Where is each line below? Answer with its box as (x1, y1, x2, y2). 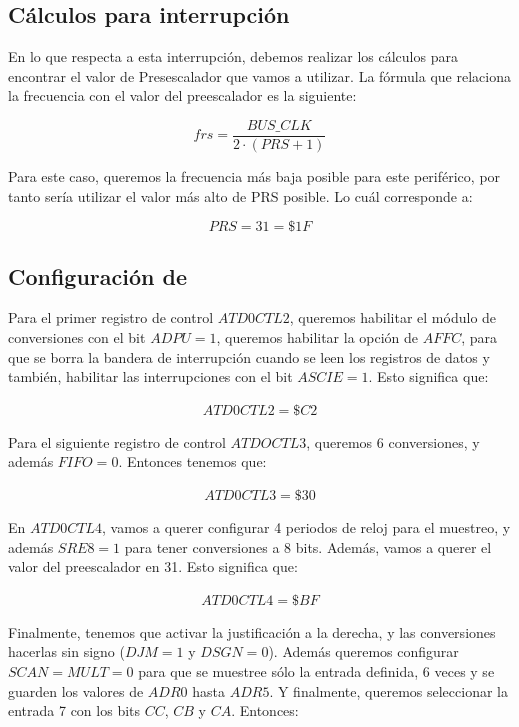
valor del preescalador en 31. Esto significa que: (8, 556, 298, 577)
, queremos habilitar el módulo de (289, 307, 497, 328)
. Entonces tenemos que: (118, 451, 267, 472)
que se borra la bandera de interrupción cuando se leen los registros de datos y (8, 346, 490, 367)
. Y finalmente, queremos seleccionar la (269, 680, 508, 701)
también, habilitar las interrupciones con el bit (8, 366, 293, 387)
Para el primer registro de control (8, 307, 214, 328)
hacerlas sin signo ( (8, 641, 125, 662)
